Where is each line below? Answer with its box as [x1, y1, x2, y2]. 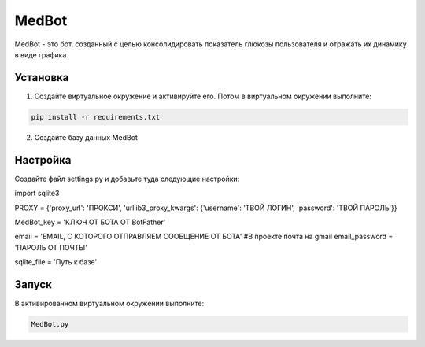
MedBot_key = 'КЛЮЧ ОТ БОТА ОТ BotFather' [14, 217, 166, 227]
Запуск [14, 278, 53, 291]
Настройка [14, 153, 72, 167]
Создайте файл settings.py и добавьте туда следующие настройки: [14, 174, 240, 183]
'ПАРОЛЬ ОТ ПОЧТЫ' [14, 242, 88, 252]
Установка [14, 71, 69, 84]
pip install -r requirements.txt [31, 113, 161, 121]
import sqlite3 [14, 189, 60, 198]
